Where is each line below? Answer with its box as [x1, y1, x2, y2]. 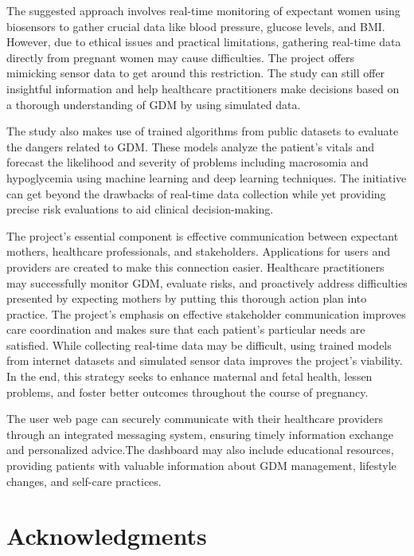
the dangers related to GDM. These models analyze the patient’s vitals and [6, 138, 374, 155]
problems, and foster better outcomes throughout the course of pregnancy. [6, 383, 369, 400]
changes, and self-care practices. [6, 472, 162, 489]
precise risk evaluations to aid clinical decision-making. [6, 201, 274, 217]
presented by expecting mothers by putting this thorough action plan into [6, 290, 367, 307]
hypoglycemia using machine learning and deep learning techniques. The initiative [6, 169, 407, 186]
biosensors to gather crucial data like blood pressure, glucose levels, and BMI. [6, 18, 385, 34]
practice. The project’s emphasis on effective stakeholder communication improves [6, 305, 406, 322]
